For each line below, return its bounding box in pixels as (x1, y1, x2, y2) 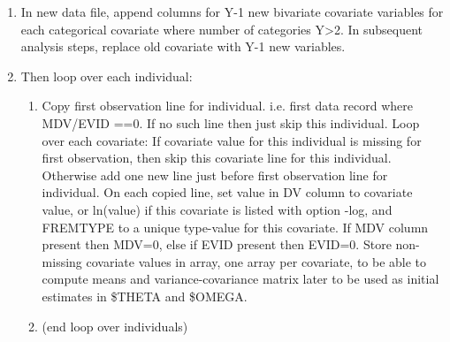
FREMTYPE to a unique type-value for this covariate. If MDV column (42, 217, 429, 236)
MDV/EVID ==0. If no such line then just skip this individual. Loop (42, 113, 420, 132)
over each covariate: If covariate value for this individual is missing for (42, 131, 422, 149)
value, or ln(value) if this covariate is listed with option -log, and (42, 200, 393, 218)
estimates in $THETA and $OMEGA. (42, 286, 248, 305)
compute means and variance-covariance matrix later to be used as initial (42, 270, 439, 288)
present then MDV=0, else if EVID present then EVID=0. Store (42, 235, 392, 254)
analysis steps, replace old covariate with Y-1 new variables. (20, 37, 346, 56)
